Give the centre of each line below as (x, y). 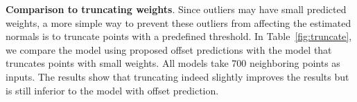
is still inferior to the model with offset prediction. (112, 90)
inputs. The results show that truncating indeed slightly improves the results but (177, 76)
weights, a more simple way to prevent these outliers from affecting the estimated (178, 22)
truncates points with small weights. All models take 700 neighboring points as (173, 63)
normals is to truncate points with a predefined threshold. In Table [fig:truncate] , (179, 36)
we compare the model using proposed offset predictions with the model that (169, 49)
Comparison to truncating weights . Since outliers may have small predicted (176, 9)
